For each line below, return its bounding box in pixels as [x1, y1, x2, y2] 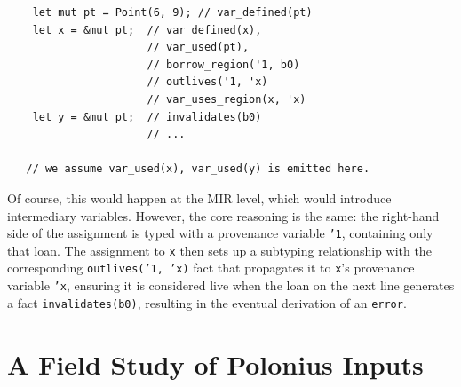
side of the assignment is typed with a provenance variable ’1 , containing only [7, 224, 433, 242]
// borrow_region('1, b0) [147, 58, 300, 71]
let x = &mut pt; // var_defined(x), [32, 23, 262, 36]
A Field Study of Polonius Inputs [7, 345, 424, 382]
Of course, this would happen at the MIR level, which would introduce [7, 188, 392, 207]
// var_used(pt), [147, 41, 250, 54]
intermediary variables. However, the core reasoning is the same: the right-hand [7, 206, 440, 225]
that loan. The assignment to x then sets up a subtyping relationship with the [7, 241, 432, 259]
